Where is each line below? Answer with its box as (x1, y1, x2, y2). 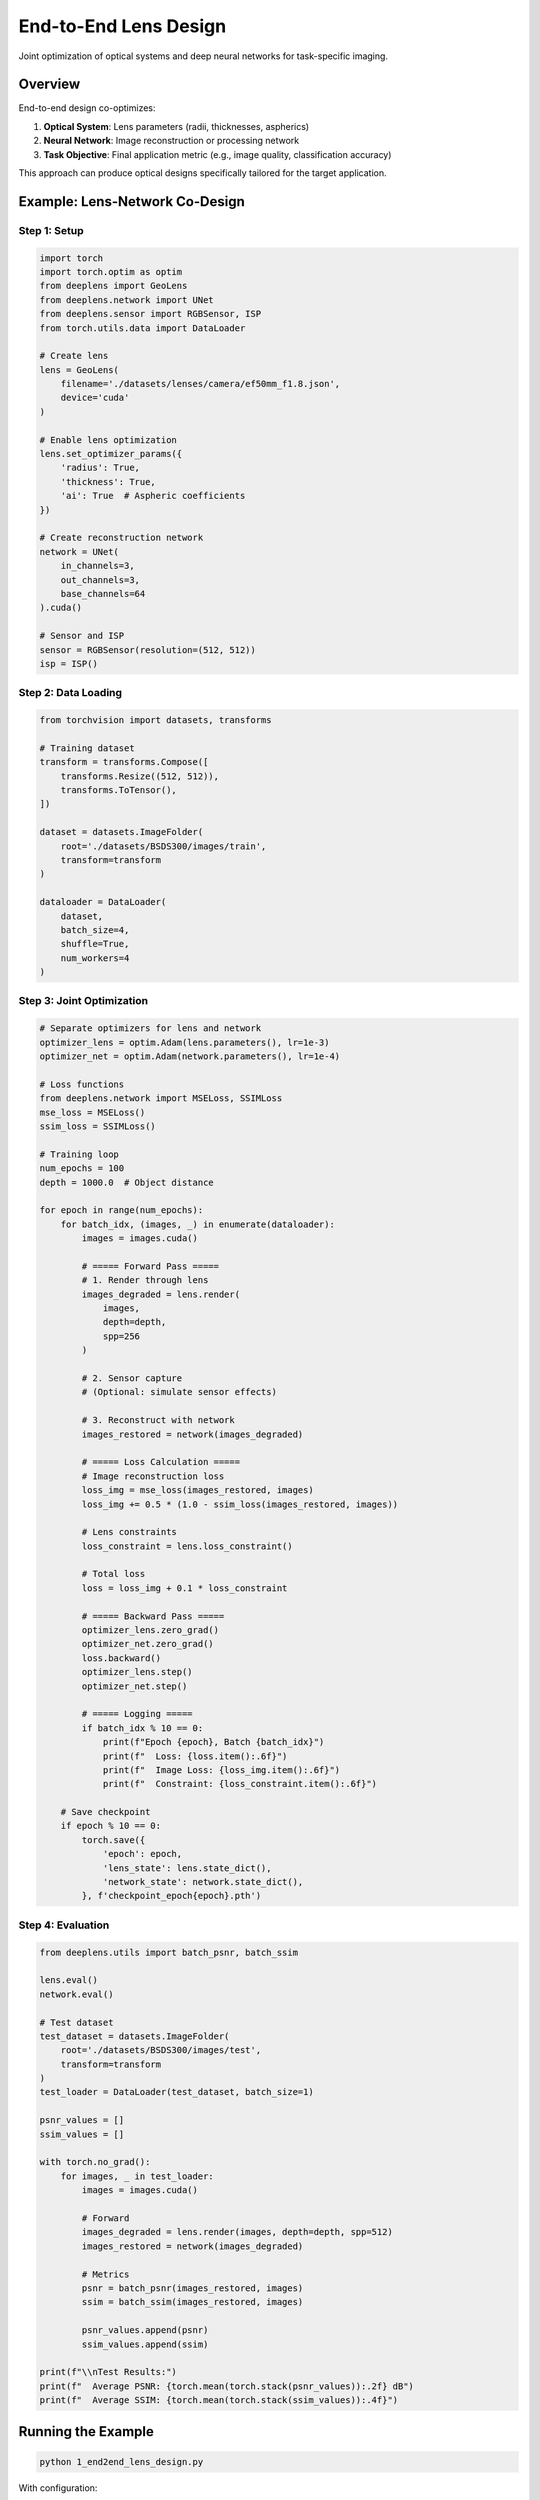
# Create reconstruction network (39, 532, 204, 544)
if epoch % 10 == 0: (60, 1820, 162, 1832)
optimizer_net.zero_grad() (81, 1638, 214, 1650)
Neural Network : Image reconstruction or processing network (43, 135, 300, 147)
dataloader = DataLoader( (39, 896, 167, 908)
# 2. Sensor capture (81, 1372, 183, 1384)
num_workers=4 (60, 952, 130, 964)
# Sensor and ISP (39, 630, 125, 642)
